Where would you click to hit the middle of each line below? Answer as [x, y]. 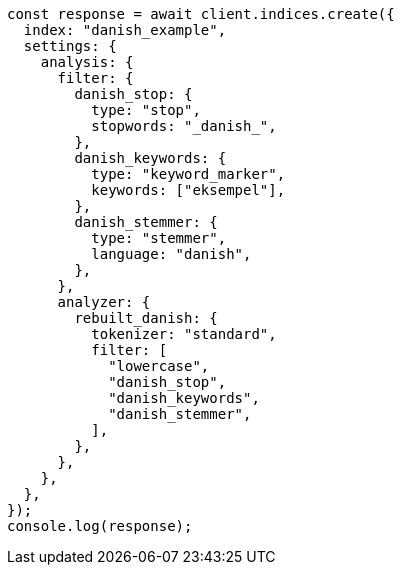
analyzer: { [104, 302]
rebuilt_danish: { [146, 318]
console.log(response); [100, 526]
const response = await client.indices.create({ [201, 14]
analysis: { [87, 62]
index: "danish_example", [125, 30]
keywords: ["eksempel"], [188, 190]
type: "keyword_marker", [188, 174]
